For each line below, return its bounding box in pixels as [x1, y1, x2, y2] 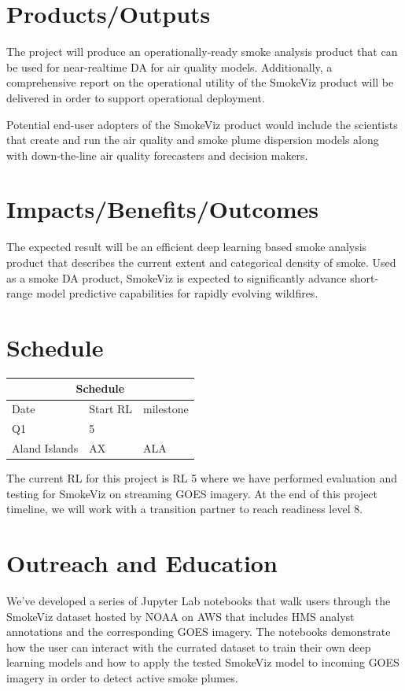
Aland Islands [12, 439, 79, 456]
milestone [143, 401, 189, 417]
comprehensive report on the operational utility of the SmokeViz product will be [6, 74, 394, 91]
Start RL [89, 401, 133, 417]
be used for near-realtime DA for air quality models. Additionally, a [6, 58, 333, 75]
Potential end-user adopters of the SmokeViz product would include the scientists [6, 116, 398, 132]
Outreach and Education [6, 547, 278, 578]
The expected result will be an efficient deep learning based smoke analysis [6, 238, 367, 255]
